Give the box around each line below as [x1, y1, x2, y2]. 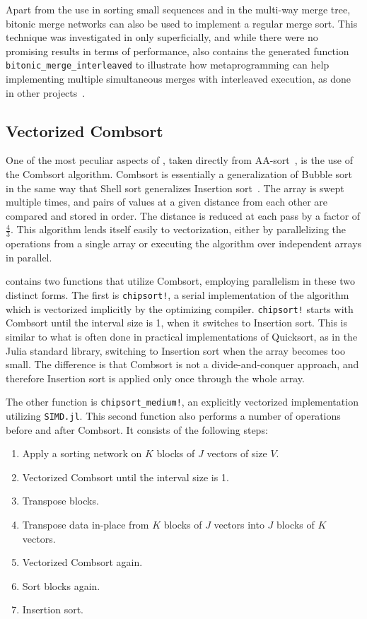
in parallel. [6, 249, 52, 264]
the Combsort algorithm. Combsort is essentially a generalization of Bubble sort [6, 167, 353, 182]
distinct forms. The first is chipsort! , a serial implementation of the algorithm [6, 288, 349, 302]
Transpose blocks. [22, 493, 99, 508]
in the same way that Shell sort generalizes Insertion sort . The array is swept [6, 180, 344, 195]
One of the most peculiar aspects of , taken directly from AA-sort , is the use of [6, 153, 353, 167]
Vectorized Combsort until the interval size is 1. [22, 469, 229, 484]
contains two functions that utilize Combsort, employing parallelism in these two [6, 273, 355, 288]
